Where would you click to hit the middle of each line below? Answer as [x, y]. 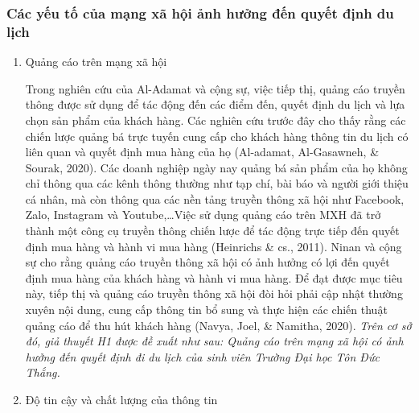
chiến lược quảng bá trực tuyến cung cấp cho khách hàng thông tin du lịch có [217, 136]
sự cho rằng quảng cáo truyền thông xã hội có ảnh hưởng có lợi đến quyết [207, 262]
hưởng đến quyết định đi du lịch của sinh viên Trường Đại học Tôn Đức [202, 356]
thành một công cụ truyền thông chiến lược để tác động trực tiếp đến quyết [212, 231]
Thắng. [43, 372]
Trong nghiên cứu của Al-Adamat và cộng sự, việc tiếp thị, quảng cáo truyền [215, 88]
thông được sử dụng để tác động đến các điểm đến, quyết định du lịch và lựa [215, 104]
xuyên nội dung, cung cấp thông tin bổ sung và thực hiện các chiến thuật [206, 310]
